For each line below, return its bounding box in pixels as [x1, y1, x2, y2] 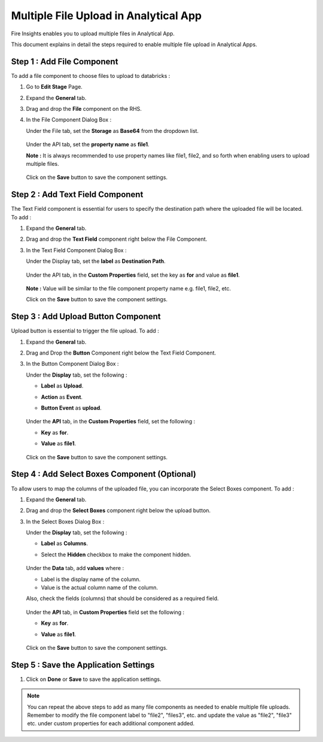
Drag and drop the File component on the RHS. [26, 105, 142, 113]
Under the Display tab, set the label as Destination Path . [26, 258, 166, 265]
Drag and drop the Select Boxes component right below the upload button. [26, 507, 211, 514]
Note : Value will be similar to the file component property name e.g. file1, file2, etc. [26, 285, 231, 292]
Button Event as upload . [41, 404, 102, 411]
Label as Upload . [41, 382, 84, 389]
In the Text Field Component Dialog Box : [26, 246, 127, 254]
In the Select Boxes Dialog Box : [26, 518, 105, 525]
